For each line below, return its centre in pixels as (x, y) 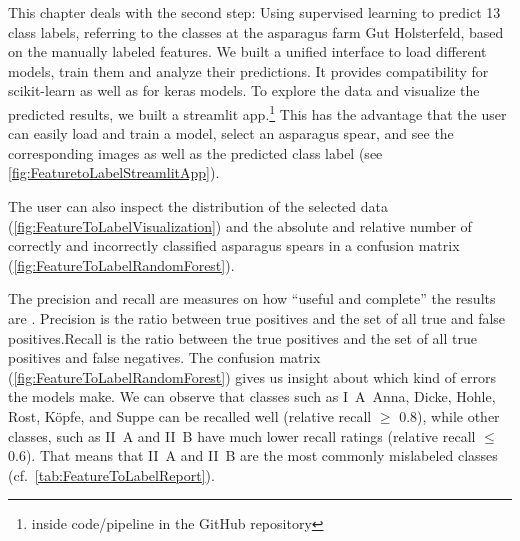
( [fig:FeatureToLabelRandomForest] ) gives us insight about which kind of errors (252, 376)
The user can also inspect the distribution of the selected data (198, 206)
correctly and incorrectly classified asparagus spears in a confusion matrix (234, 245)
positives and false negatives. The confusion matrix (164, 357)
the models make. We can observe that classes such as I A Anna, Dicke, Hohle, (252, 396)
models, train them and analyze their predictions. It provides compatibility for (248, 70)
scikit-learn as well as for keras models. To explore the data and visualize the (244, 90)
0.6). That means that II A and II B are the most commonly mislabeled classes (253, 455)
